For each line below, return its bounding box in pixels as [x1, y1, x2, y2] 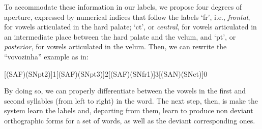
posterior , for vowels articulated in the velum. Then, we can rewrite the [4, 41, 227, 52]
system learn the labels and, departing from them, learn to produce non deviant [4, 105, 253, 116]
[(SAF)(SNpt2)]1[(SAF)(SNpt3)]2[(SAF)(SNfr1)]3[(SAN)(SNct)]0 [4, 68, 208, 79]
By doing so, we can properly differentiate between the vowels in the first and [4, 85, 246, 96]
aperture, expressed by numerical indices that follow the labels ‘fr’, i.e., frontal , [4, 11, 250, 22]
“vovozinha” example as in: [4, 51, 89, 61]
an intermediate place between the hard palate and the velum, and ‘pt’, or [4, 31, 236, 42]
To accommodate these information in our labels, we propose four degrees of [4, 2, 242, 12]
